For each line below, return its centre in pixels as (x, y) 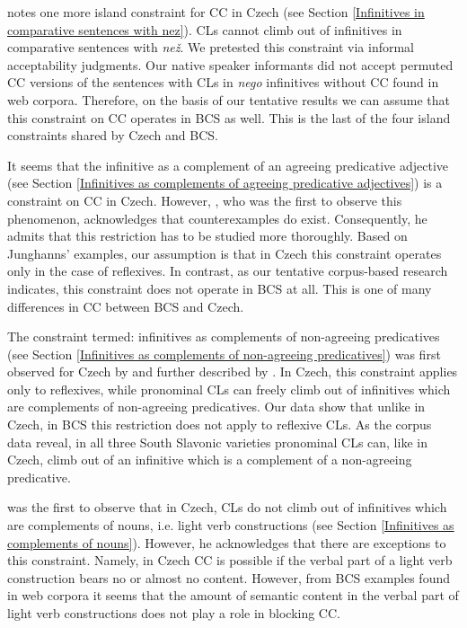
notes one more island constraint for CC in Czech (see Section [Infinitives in (216, 12)
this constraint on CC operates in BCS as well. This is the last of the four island (229, 117)
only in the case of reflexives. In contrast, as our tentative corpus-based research (228, 271)
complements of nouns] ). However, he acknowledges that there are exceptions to (227, 542)
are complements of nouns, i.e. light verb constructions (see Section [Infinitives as (231, 525)
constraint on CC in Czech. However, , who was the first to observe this (205, 200)
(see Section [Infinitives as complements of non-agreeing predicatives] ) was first (224, 354)
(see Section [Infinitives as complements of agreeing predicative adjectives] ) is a (225, 183)
